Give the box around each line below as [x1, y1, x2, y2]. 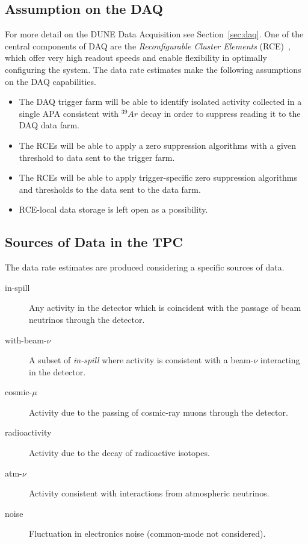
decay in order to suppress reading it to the [140, 107, 301, 119]
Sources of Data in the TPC [5, 233, 183, 251]
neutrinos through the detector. [29, 313, 145, 325]
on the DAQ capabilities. [5, 75, 96, 87]
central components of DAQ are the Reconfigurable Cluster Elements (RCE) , [5, 39, 291, 52]
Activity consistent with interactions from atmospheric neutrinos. [29, 487, 269, 499]
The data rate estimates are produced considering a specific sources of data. [5, 261, 285, 274]
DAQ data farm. [19, 119, 79, 131]
